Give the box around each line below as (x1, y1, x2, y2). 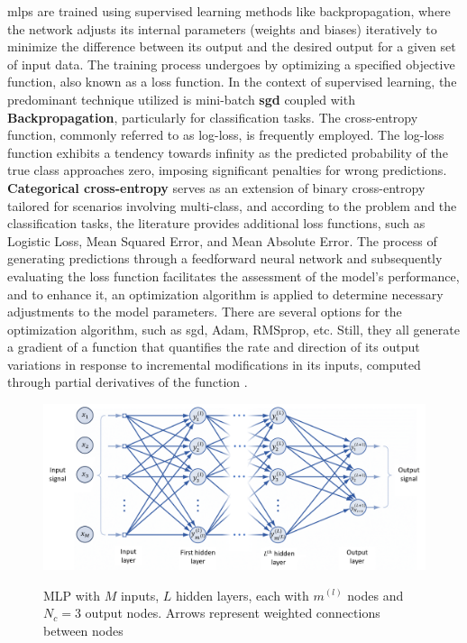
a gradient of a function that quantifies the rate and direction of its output (7, 337, 420, 356)
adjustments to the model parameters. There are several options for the (7, 302, 402, 321)
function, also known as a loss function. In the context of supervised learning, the (7, 72, 457, 91)
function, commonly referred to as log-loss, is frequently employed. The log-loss (7, 125, 444, 144)
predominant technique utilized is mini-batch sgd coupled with (7, 89, 355, 108)
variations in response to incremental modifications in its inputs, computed (7, 354, 421, 373)
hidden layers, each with (175, 585, 309, 604)
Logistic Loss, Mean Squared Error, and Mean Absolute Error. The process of (7, 231, 437, 250)
